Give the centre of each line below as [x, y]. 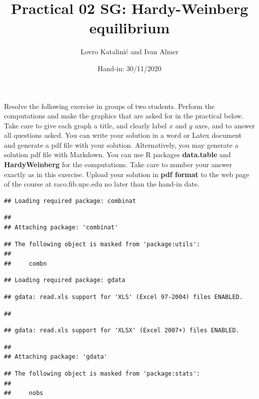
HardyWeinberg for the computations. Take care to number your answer [118, 164]
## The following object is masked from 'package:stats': [102, 373]
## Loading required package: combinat [70, 201]
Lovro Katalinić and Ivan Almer [129, 51]
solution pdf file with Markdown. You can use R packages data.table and [118, 154]
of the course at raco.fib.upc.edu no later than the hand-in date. [102, 184]
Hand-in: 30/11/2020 [129, 68]
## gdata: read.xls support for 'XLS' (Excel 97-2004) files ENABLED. [124, 297]
